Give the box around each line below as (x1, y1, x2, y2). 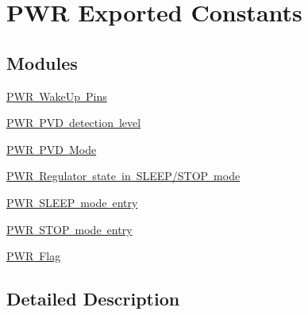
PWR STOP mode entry (6, 221, 133, 237)
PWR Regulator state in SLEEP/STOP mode (6, 167, 241, 184)
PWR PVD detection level (6, 114, 141, 131)
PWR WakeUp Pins (6, 87, 107, 104)
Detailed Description (6, 286, 180, 311)
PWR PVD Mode (6, 140, 97, 157)
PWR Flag (6, 248, 61, 264)
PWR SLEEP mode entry (6, 194, 138, 210)
